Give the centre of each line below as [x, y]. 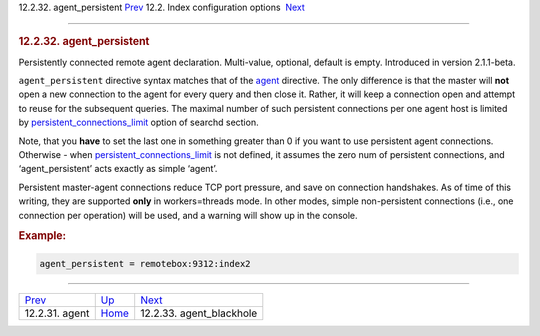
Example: [42, 236]
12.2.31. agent [57, 313]
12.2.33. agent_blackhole [199, 313]
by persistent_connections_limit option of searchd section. [138, 122]
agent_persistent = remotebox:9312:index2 [145, 263]
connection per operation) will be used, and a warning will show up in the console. [188, 215]
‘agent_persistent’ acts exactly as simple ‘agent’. [118, 169]
